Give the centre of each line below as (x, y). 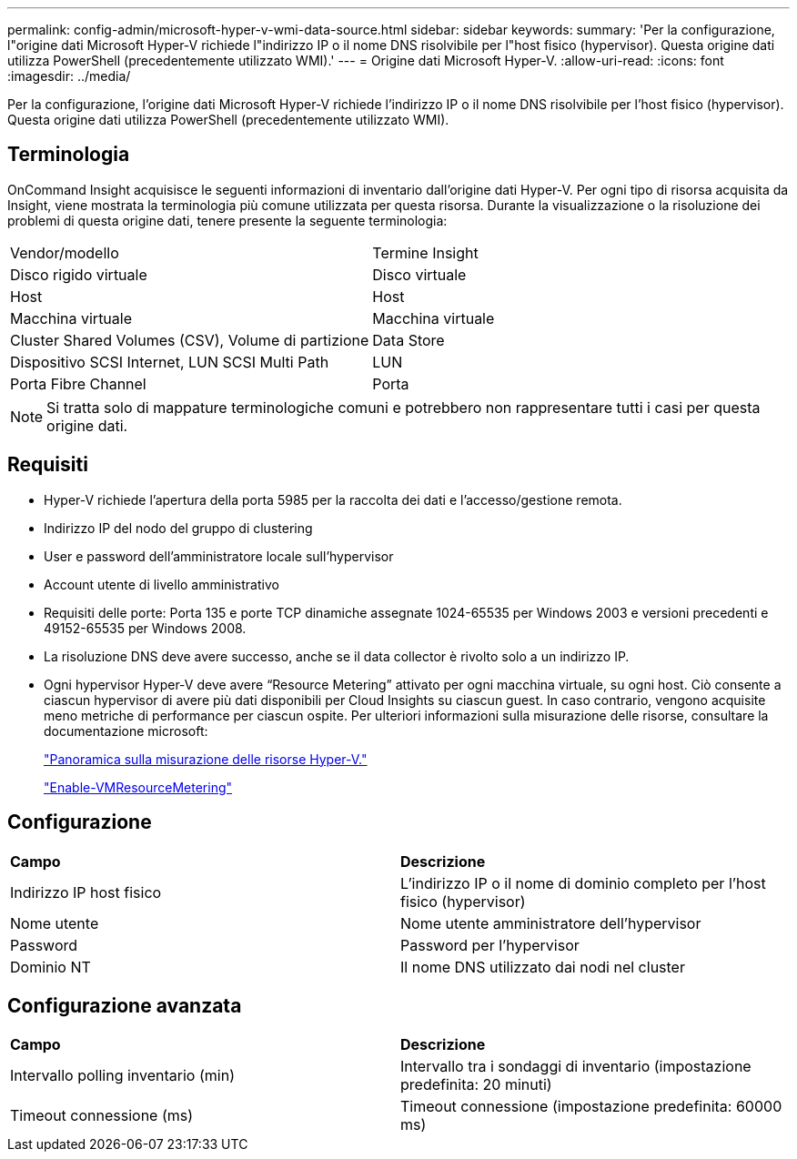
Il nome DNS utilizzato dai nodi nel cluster (543, 967)
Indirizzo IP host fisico (86, 892)
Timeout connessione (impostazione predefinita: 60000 (591, 1107)
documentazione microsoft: (126, 731)
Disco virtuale (419, 274)
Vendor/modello (65, 252)
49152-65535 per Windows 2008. (145, 628)
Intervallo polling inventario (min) (122, 1076)
